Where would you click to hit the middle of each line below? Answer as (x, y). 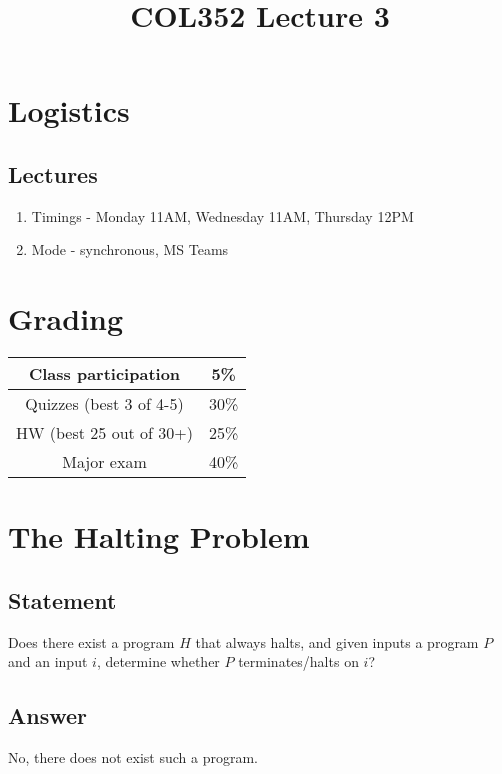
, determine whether (158, 661)
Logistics (69, 110)
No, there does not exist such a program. (133, 757)
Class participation (104, 374)
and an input (48, 661)
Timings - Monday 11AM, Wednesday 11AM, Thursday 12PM (222, 215)
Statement (62, 599)
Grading (66, 318)
